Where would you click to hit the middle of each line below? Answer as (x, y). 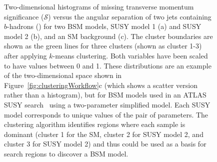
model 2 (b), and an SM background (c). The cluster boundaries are (108, 36)
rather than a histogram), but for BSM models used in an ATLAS (105, 95)
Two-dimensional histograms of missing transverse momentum (99, 6)
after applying (25, 55)
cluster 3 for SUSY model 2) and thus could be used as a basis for (105, 144)
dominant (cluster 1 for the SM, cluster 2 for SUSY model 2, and (104, 134)
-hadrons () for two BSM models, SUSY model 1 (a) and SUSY (104, 26)
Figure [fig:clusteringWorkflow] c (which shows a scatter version (101, 85)
